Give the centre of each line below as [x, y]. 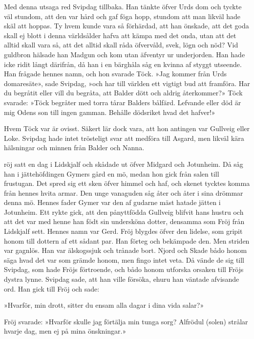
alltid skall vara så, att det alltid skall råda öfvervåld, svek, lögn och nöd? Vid [121, 45]
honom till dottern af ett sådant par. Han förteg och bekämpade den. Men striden [127, 240]
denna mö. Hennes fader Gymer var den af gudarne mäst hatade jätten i [112, 202]
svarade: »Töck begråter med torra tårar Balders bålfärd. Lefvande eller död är [123, 102]
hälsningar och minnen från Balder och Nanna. [74, 147]
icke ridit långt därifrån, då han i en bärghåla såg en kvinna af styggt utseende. [123, 64]
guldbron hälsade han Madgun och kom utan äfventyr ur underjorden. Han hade [125, 54]
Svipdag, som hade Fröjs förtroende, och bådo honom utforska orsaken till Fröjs [124, 269]
